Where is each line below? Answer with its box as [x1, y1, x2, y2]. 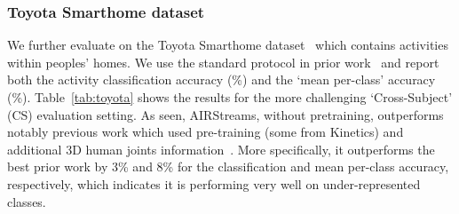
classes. [7, 192, 46, 210]
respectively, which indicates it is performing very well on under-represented [7, 174, 421, 193]
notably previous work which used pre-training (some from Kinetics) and [7, 123, 404, 141]
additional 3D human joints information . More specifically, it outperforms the [7, 139, 435, 158]
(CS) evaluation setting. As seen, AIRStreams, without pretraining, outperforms [7, 105, 444, 123]
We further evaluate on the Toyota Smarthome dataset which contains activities [7, 36, 448, 54]
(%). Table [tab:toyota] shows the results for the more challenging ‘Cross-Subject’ [7, 88, 453, 106]
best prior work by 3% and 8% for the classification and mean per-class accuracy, [7, 157, 449, 176]
